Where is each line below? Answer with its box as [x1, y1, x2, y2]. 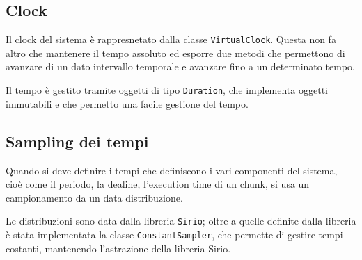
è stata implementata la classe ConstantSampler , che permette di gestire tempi [6, 227, 343, 241]
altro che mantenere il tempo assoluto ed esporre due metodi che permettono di [6, 45, 345, 60]
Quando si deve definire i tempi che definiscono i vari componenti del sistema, [6, 163, 338, 177]
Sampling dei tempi [6, 130, 149, 152]
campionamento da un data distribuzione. [6, 190, 183, 204]
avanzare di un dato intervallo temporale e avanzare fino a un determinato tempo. [6, 59, 355, 74]
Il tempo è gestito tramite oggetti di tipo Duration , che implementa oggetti [6, 83, 328, 97]
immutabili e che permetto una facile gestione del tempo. [6, 96, 249, 111]
